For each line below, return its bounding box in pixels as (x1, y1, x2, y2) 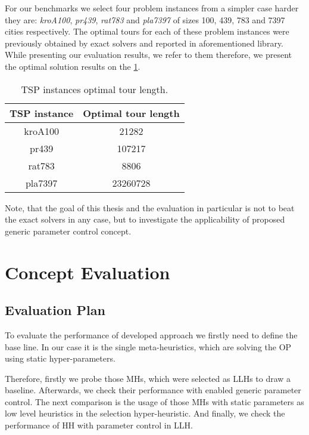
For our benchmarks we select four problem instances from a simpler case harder (5, 2, 299, 14)
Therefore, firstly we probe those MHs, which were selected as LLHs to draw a (5, 372, 291, 384)
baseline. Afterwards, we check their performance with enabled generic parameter (5, 384, 301, 396)
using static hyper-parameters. (5, 352, 116, 365)
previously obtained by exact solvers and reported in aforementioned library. (5, 36, 284, 49)
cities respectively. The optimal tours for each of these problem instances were (5, 25, 289, 38)
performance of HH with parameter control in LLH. (5, 419, 193, 431)
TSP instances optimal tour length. (21, 82, 168, 96)
